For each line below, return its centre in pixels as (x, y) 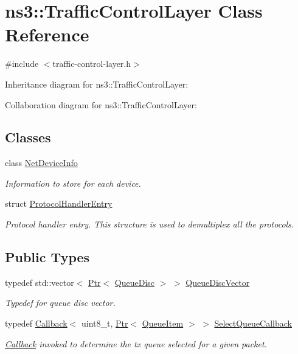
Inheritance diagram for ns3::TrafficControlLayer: (97, 84)
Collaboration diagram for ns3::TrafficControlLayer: (101, 104)
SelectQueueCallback (253, 323)
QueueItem (163, 323)
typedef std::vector (40, 282)
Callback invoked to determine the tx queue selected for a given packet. (136, 343)
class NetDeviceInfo (41, 163)
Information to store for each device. (73, 183)
